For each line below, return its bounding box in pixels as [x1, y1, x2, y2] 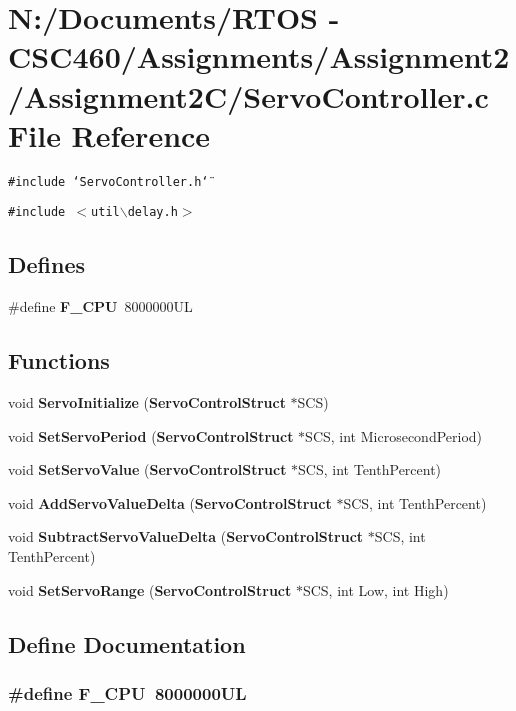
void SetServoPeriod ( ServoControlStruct [8, 425, 294, 446]
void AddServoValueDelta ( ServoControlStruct [8, 492, 332, 513]
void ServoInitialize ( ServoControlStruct [8, 392, 286, 412]
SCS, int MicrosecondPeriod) [305, 425, 483, 446]
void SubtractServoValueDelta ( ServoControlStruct [8, 526, 364, 547]
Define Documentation [8, 628, 246, 659]
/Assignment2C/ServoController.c [8, 75, 489, 116]
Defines [8, 249, 86, 280]
